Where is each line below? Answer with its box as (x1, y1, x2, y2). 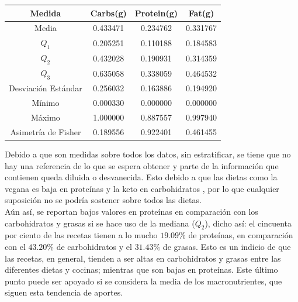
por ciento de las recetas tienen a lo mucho (5, 229, 158, 241)
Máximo (31, 111, 60, 123)
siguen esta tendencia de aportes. (5, 286, 123, 298)
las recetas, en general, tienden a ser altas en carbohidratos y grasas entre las (5, 252, 281, 264)
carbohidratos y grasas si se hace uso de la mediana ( (5, 217, 195, 229)
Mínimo (32, 97, 60, 109)
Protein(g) (134, 6, 178, 19)
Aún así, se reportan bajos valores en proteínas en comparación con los (5, 205, 258, 217)
